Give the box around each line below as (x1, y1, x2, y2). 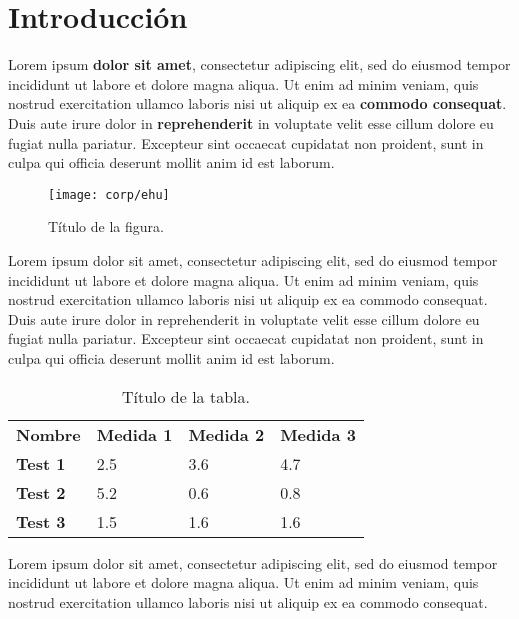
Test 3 (16, 509, 66, 533)
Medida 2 (188, 422, 265, 446)
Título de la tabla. (121, 384, 250, 408)
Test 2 (16, 480, 66, 504)
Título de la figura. (48, 216, 164, 237)
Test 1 (16, 451, 66, 475)
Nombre (16, 422, 81, 446)
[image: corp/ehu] (48, 187, 170, 202)
